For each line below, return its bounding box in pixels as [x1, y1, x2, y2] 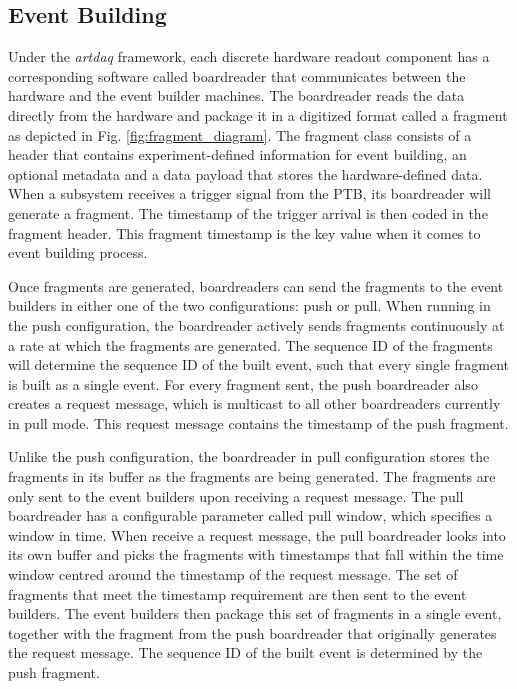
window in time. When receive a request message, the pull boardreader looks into [8, 524, 506, 545]
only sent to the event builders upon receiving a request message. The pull [8, 485, 464, 506]
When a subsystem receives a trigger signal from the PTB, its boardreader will [8, 183, 491, 204]
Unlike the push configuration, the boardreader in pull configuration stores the [8, 446, 490, 467]
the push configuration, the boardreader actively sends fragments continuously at [8, 314, 505, 335]
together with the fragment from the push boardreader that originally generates [8, 622, 497, 643]
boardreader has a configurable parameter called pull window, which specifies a [8, 505, 493, 526]
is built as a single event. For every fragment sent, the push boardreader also [8, 373, 478, 394]
